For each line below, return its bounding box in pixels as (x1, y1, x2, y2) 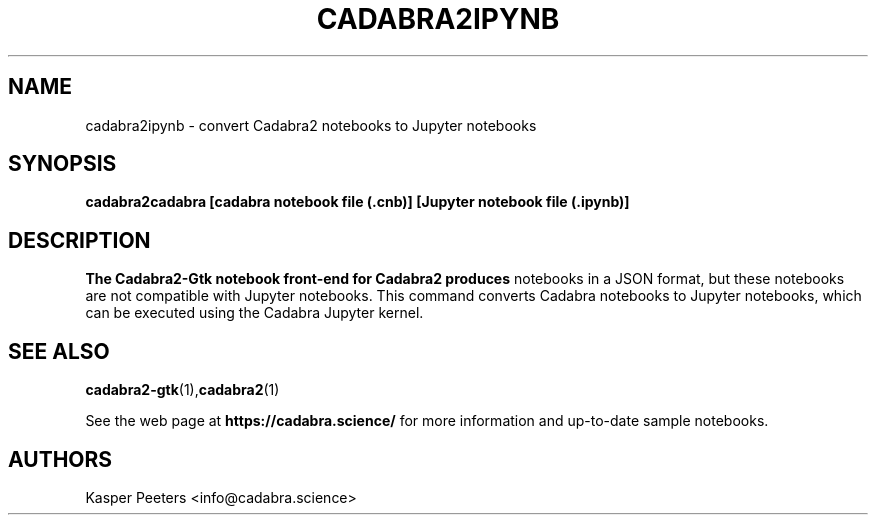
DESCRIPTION (8, 227, 151, 253)
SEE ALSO (8, 338, 110, 364)
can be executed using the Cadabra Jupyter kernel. (85, 304, 424, 322)
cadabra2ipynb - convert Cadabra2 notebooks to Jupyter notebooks (85, 116, 537, 134)
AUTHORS (8, 446, 113, 472)
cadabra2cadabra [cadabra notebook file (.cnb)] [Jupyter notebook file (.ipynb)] (85, 193, 630, 211)
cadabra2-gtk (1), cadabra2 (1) (85, 381, 280, 399)
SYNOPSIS (8, 151, 117, 177)
